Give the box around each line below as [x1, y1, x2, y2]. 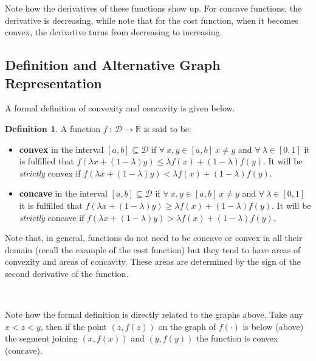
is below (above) [242, 320, 304, 332]
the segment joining [5, 332, 78, 345]
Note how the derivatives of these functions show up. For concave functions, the [5, 2, 302, 14]
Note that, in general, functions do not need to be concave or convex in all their [5, 231, 303, 244]
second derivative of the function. [5, 267, 129, 279]
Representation [5, 73, 102, 92]
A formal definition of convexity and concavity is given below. [5, 102, 235, 114]
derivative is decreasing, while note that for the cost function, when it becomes [5, 13, 298, 26]
